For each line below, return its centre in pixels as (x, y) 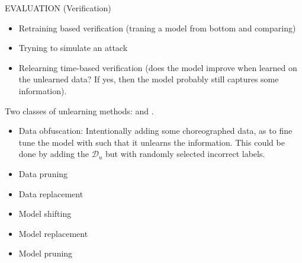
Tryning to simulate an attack (73, 48)
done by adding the (54, 154)
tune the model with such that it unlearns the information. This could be (152, 142)
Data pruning (43, 173)
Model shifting (45, 214)
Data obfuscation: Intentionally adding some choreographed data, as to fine (155, 131)
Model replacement (53, 233)
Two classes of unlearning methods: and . (79, 110)
